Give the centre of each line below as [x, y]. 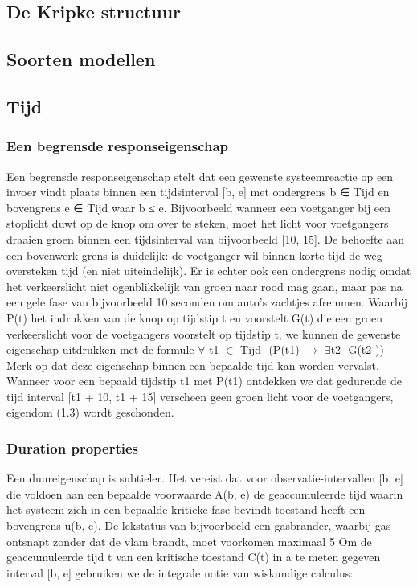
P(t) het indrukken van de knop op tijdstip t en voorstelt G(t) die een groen [195, 317]
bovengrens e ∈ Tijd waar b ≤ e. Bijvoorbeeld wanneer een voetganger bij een [199, 207]
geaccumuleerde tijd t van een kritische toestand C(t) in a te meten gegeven [194, 557]
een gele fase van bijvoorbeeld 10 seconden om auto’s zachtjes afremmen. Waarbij [207, 302]
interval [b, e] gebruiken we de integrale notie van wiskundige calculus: [180, 572]
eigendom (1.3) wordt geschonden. [90, 412]
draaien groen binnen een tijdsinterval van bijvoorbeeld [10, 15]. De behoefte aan [206, 238]
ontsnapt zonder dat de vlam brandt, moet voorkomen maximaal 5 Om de [189, 541]
